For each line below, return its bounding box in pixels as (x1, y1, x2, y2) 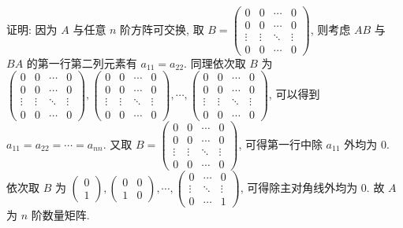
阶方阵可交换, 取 (120, 20, 204, 37)
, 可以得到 (268, 86, 320, 102)
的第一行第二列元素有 (26, 54, 137, 71)
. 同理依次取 (184, 54, 246, 71)
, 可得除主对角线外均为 (240, 178, 358, 195)
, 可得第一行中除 (238, 135, 323, 152)
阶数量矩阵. (31, 206, 90, 222)
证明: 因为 (6, 20, 58, 37)
